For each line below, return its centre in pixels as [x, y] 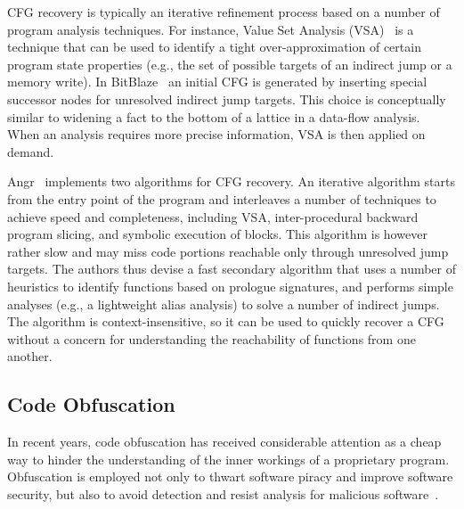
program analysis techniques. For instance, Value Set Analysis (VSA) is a [211, 29]
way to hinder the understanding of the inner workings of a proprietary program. [228, 459]
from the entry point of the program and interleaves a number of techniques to [222, 198]
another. [30, 356]
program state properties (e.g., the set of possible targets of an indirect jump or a [230, 64]
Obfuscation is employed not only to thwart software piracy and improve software [230, 476]
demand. [31, 151]
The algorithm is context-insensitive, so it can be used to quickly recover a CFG [226, 321]
